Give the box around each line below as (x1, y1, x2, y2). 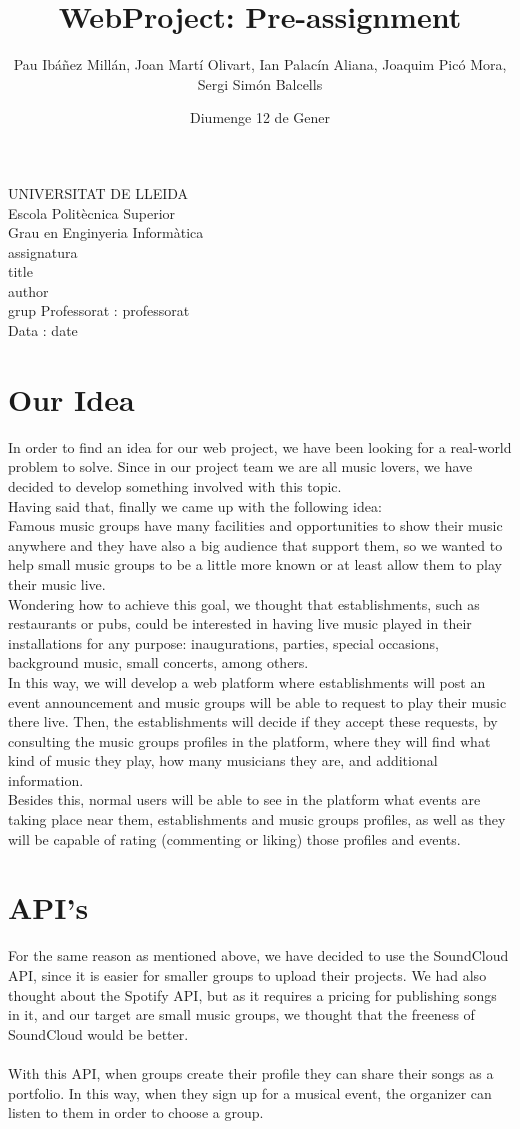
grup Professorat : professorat (8, 300, 190, 321)
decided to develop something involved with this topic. (8, 475, 342, 496)
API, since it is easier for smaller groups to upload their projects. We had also (8, 964, 487, 985)
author (8, 280, 49, 301)
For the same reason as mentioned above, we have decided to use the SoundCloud (8, 945, 509, 966)
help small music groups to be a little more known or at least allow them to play (8, 554, 502, 575)
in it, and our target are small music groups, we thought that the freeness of (8, 1004, 475, 1025)
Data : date (8, 320, 78, 341)
